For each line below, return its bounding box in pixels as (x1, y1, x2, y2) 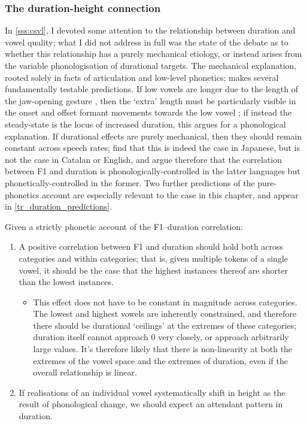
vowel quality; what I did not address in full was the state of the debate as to (5, 35, 288, 48)
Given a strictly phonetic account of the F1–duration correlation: (5, 220, 244, 232)
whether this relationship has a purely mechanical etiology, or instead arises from (5, 47, 302, 60)
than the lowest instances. (19, 275, 114, 288)
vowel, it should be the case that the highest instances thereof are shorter (19, 264, 288, 276)
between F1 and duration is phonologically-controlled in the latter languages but (5, 165, 300, 177)
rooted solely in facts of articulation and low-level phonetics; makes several (5, 71, 279, 83)
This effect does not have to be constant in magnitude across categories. (33, 295, 297, 308)
